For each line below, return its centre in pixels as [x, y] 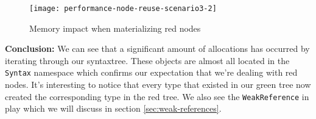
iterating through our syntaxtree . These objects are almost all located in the [147, 60]
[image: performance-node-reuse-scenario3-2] [123, 9]
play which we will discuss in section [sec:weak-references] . [113, 108]
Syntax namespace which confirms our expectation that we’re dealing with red [151, 72]
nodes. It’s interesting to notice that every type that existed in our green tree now [158, 85]
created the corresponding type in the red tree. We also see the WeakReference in [157, 96]
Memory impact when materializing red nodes [115, 28]
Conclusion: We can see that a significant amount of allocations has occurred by [157, 49]
